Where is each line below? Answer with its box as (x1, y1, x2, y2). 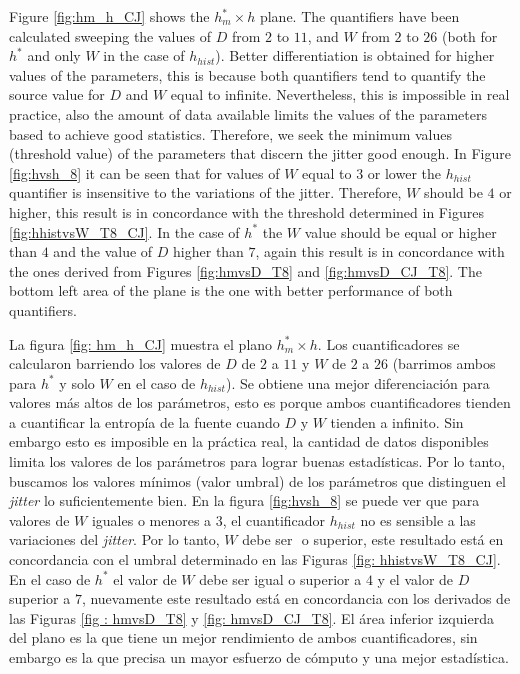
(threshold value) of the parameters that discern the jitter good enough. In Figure (9, 143, 511, 164)
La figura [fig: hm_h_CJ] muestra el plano (9, 333, 273, 354)
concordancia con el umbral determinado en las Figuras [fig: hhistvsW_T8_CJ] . (9, 549, 501, 570)
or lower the (367, 162, 441, 183)
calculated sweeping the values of (9, 25, 211, 46)
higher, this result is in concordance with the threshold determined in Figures (9, 201, 484, 222)
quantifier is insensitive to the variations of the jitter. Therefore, (9, 182, 402, 203)
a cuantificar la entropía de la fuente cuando (9, 411, 280, 432)
